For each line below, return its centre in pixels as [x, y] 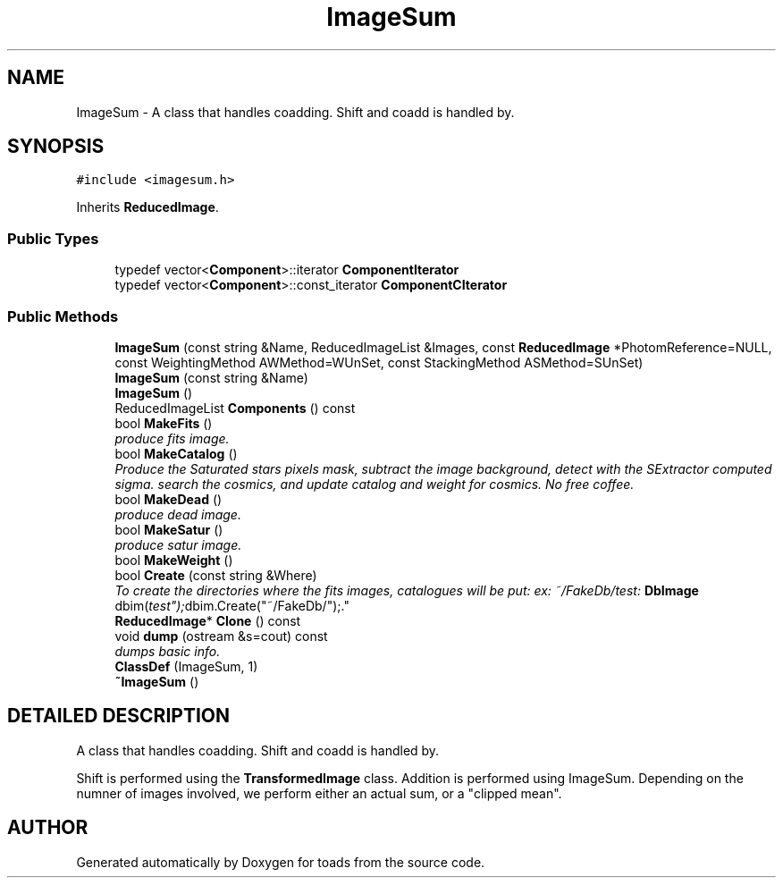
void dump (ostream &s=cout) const [221, 636]
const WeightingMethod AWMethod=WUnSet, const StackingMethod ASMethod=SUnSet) [379, 362]
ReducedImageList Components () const [235, 408]
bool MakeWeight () [174, 560]
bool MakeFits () [164, 423]
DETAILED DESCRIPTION [119, 716]
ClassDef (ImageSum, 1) [186, 666]
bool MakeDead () [168, 499]
